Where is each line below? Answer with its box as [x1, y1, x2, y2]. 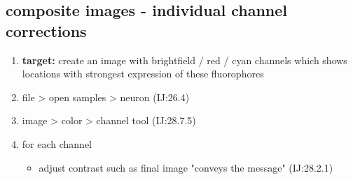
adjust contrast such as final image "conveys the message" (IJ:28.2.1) [39, 160, 333, 174]
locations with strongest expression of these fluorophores [22, 66, 264, 81]
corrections [6, 20, 87, 41]
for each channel [22, 136, 92, 151]
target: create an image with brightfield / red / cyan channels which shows [22, 52, 347, 67]
